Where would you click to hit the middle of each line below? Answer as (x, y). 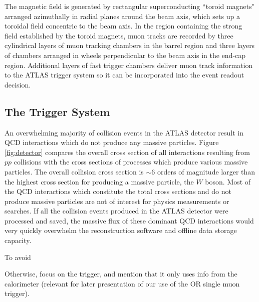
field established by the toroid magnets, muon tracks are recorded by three (119, 35)
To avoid (18, 257)
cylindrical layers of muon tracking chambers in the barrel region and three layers (130, 45)
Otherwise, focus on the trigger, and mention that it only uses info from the (121, 274)
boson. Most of (228, 181)
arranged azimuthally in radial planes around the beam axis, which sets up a (122, 16)
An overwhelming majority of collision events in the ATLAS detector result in (124, 132)
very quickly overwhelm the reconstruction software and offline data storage (121, 230)
